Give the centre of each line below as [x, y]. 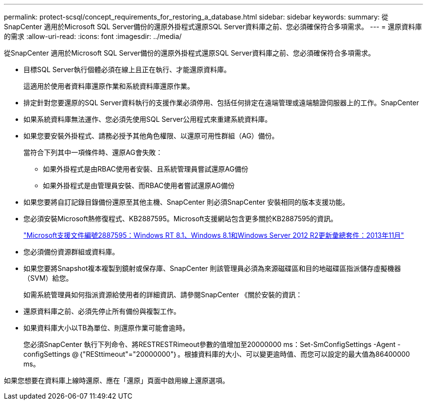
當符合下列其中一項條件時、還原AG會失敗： [93, 152]
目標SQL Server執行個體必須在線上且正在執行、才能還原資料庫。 [127, 69]
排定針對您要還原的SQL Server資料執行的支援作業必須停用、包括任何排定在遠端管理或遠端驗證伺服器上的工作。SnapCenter [221, 103]
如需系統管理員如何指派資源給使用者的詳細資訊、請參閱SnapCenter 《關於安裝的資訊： [163, 295]
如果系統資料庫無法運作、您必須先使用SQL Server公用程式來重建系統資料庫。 [148, 119]
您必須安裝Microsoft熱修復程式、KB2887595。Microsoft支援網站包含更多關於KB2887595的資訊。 [181, 219]
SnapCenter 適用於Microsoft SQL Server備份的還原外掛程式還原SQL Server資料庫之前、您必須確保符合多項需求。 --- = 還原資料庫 [213, 27]
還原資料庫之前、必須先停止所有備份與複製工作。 [102, 311]
